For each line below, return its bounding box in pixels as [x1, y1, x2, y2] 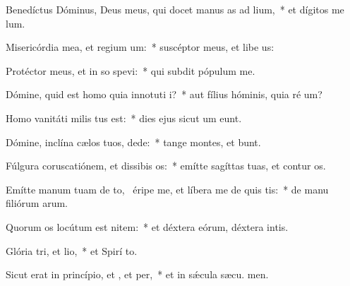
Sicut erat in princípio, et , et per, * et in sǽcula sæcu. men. [6, 267, 269, 282]
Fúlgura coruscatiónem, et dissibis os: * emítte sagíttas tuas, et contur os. [6, 158, 326, 173]
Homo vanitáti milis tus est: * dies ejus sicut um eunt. [6, 110, 242, 125]
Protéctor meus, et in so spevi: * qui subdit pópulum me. [6, 63, 255, 78]
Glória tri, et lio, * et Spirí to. [6, 243, 138, 258]
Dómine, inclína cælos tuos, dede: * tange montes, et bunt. [6, 134, 261, 149]
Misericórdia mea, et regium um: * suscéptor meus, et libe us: [6, 40, 274, 54]
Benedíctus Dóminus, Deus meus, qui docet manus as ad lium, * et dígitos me [6, 2, 344, 16]
